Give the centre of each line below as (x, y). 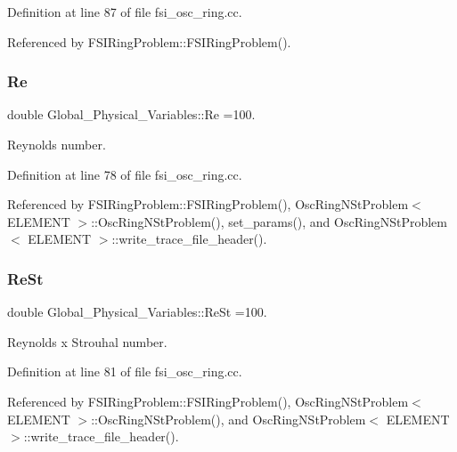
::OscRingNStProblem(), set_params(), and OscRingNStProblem (269, 221)
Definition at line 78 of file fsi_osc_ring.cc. (125, 174)
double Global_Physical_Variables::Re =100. (131, 114)
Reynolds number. (57, 144)
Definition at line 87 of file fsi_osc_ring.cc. (125, 12)
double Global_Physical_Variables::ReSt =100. (137, 312)
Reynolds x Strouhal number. (87, 341)
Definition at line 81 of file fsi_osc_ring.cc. (125, 371)
